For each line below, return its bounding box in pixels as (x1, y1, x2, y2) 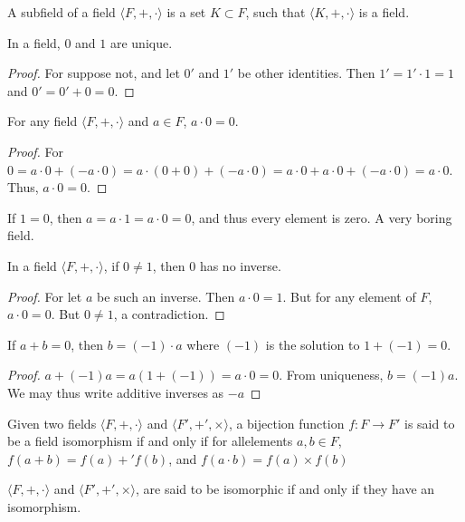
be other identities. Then (237, 63, 375, 82)
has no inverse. (199, 256, 281, 275)
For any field (7, 111, 78, 130)
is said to (404, 413, 455, 432)
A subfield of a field (7, 3, 116, 21)
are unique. (109, 33, 173, 52)
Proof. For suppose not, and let (7, 63, 180, 82)
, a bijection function (228, 413, 345, 432)
